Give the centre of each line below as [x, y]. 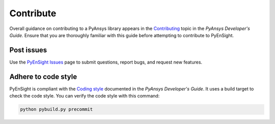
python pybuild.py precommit [57, 110]
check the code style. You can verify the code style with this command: [85, 96]
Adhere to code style [43, 76]
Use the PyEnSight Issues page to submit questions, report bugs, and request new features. [106, 62]
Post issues [28, 50]
